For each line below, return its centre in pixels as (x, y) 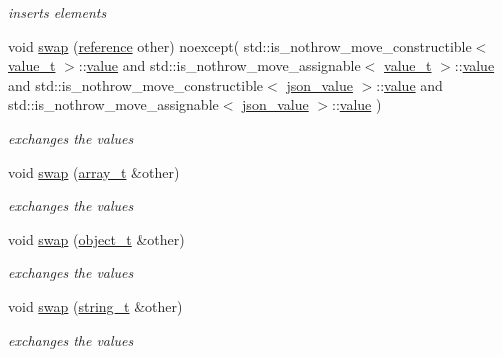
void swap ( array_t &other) (94, 171)
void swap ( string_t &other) (95, 305)
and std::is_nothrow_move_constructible (136, 84)
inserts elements (57, 12)
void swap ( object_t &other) (96, 238)
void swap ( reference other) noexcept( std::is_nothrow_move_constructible (240, 45)
